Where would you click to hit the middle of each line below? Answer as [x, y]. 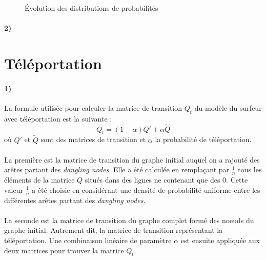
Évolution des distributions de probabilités [91, 8]
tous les [250, 169]
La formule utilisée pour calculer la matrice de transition [93, 107]
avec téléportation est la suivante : [58, 118]
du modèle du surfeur [228, 107]
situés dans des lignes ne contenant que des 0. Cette [166, 180]
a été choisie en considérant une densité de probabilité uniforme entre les [146, 189]
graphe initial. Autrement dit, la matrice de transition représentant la [114, 230]
